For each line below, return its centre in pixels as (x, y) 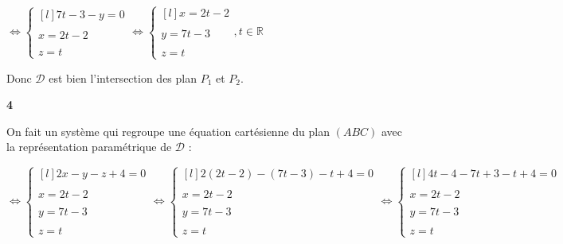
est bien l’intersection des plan (123, 77)
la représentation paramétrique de (89, 147)
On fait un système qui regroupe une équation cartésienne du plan (168, 131)
